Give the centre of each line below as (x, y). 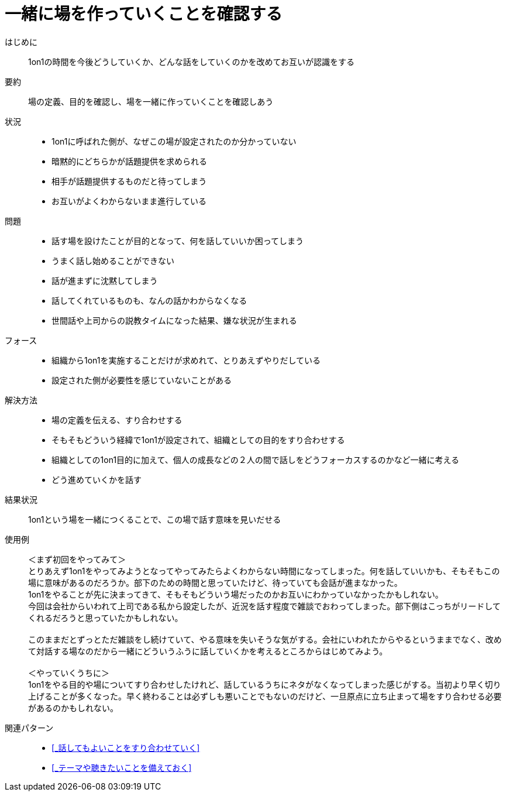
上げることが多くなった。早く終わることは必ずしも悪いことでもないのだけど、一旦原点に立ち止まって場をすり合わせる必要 (265, 696)
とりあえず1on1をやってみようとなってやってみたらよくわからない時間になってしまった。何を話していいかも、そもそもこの (264, 571)
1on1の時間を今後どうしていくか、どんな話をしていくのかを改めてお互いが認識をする (191, 61)
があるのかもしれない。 (73, 708)
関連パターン (29, 728)
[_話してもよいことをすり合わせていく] (126, 747)
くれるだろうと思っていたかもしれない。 (106, 617)
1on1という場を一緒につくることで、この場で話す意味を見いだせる (155, 519)
